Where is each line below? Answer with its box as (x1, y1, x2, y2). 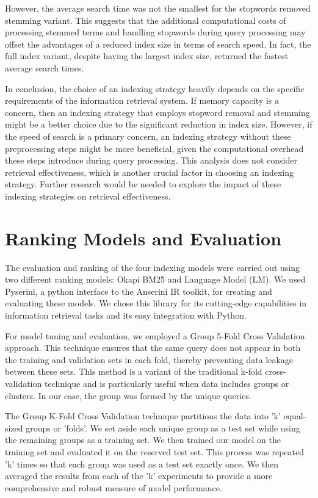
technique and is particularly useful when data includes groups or (44, 377, 289, 389)
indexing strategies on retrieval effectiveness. (5, 189, 171, 202)
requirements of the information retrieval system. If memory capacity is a (5, 94, 279, 107)
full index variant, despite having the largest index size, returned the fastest (5, 49, 289, 62)
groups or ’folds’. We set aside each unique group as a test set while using (26, 421, 300, 434)
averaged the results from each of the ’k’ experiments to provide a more (5, 469, 273, 482)
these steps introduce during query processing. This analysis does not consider (5, 154, 297, 167)
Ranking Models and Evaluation (5, 225, 282, 250)
